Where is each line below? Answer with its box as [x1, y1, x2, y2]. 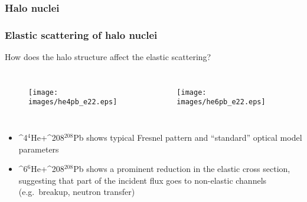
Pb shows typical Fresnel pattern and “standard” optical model [73, 131, 302, 143]
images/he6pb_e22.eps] [177, 98, 266, 107]
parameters [18, 143, 59, 155]
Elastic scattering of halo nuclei [5, 27, 158, 42]
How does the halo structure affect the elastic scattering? [5, 51, 211, 63]
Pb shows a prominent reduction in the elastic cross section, [73, 163, 290, 175]
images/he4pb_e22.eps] [28, 98, 117, 107]
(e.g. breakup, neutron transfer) [18, 186, 135, 198]
